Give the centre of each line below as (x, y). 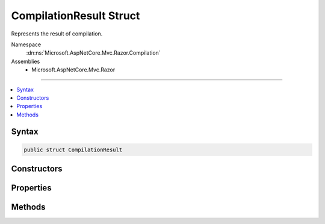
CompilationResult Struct (76, 16)
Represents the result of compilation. (57, 34)
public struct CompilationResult (73, 150)
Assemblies (26, 61)
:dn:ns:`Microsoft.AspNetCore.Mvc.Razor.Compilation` (93, 53)
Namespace (26, 44)
